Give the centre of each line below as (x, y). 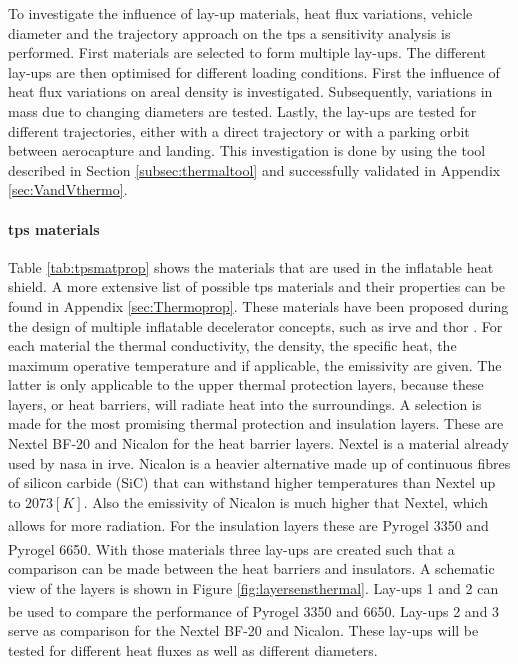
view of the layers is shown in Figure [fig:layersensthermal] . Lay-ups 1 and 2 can (253, 587)
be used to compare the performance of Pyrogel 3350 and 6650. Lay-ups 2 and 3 (254, 610)
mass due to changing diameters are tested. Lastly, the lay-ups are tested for (242, 110)
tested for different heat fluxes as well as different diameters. (193, 649)
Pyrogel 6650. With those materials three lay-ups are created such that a (231, 548)
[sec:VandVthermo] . (68, 189)
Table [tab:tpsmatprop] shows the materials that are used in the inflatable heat (251, 266)
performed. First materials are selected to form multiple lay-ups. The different (247, 52)
